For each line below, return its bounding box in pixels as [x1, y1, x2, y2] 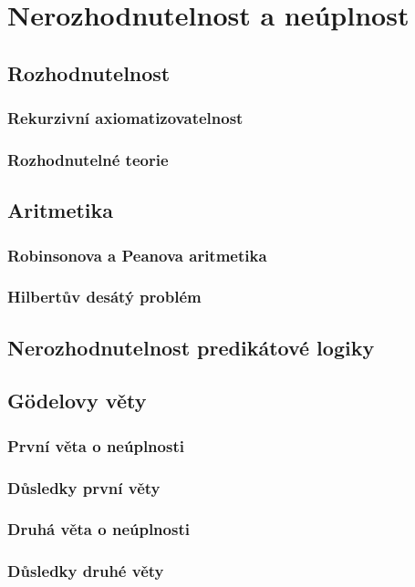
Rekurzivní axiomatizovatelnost [7, 107, 244, 129]
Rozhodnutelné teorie [7, 148, 169, 170]
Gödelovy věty [7, 386, 147, 415]
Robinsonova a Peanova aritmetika [7, 243, 267, 266]
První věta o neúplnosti [7, 434, 184, 457]
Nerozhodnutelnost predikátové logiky [7, 333, 375, 361]
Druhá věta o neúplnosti [7, 518, 190, 541]
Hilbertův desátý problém [7, 285, 202, 308]
